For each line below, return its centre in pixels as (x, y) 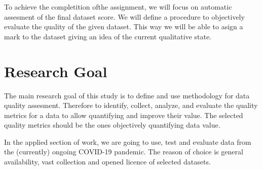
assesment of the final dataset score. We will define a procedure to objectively (124, 16)
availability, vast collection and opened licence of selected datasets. (107, 162)
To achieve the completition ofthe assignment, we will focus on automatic (118, 7)
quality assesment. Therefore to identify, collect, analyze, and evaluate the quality (131, 105)
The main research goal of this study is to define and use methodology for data (127, 95)
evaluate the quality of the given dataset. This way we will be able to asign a (124, 26)
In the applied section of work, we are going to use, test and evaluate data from (128, 141)
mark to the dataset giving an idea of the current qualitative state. (108, 36)
